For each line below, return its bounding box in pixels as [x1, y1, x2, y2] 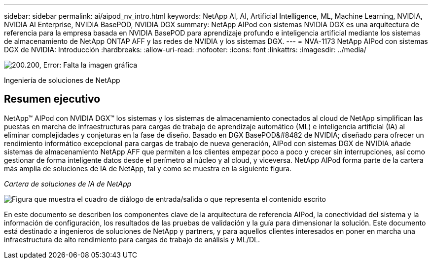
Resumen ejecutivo [4, 93, 101, 106]
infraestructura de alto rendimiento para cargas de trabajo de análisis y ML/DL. [4, 235, 260, 244]
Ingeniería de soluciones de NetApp [4, 76, 120, 84]
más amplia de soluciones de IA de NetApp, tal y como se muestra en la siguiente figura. [4, 164, 292, 173]
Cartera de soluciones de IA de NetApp [4, 179, 132, 188]
